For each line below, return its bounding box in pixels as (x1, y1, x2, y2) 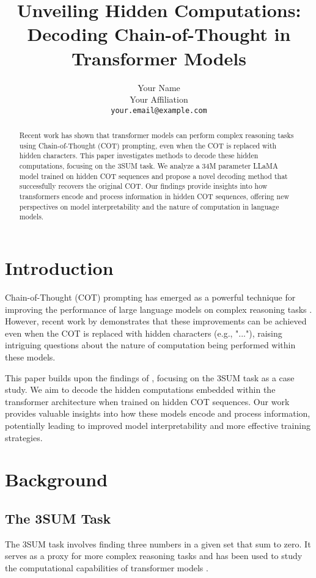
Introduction (5, 255, 114, 280)
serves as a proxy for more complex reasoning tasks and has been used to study (5, 549, 303, 562)
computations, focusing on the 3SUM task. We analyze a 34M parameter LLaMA (19, 161, 278, 171)
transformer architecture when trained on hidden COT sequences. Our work (5, 395, 290, 408)
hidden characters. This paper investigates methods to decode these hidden (19, 150, 259, 161)
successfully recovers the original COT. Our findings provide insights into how (19, 181, 268, 191)
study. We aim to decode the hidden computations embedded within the (5, 383, 276, 396)
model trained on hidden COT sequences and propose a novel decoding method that (19, 170, 288, 181)
